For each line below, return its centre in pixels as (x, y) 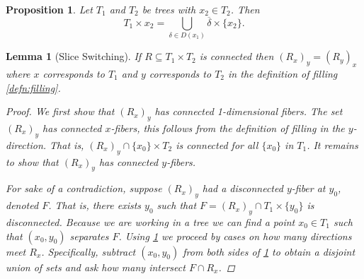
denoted (22, 205)
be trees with (169, 9)
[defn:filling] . (33, 87)
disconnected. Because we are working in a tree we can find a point (150, 221)
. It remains (332, 144)
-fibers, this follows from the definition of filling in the (228, 127)
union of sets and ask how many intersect (96, 267)
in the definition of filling (283, 73)
